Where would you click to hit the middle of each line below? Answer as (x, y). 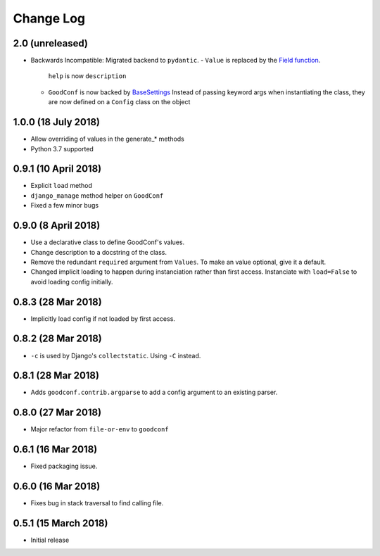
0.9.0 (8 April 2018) (57, 226)
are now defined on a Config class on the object (119, 102)
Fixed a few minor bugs (64, 206)
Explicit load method (62, 186)
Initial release (50, 540)
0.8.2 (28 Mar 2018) (57, 339)
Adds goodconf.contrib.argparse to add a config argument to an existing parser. (154, 392)
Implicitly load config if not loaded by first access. (103, 318)
